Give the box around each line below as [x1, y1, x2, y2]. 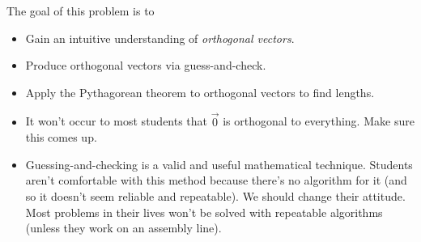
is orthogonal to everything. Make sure [223, 113, 415, 129]
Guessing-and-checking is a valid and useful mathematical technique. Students [25, 155, 413, 172]
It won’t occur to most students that [25, 113, 208, 129]
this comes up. [25, 129, 97, 146]
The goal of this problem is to [6, 2, 155, 19]
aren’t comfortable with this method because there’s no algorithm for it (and [25, 172, 407, 189]
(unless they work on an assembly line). [25, 219, 222, 236]
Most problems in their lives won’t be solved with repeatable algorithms [25, 203, 383, 220]
